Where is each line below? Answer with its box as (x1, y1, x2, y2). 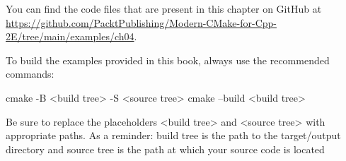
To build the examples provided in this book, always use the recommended (6, 52, 330, 67)
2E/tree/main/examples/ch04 (6, 29, 134, 44)
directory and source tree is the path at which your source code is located (6, 141, 325, 156)
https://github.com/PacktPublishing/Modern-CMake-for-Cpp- (6, 15, 277, 30)
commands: (6, 66, 54, 81)
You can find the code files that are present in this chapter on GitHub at (6, 1, 322, 16)
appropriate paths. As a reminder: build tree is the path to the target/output (6, 128, 341, 143)
